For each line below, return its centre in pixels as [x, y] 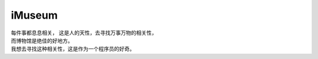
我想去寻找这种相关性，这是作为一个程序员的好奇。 [73, 49]
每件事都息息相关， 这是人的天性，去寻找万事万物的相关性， [84, 33]
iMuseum [34, 15]
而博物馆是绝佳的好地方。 [42, 40]
